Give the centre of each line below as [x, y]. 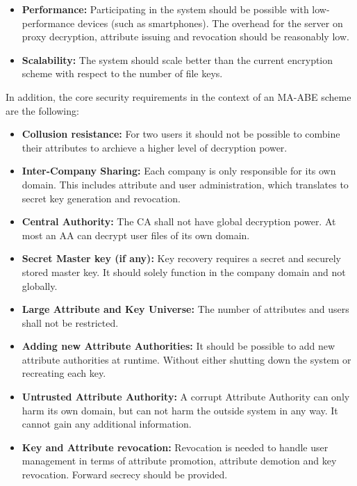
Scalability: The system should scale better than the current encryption [177, 59]
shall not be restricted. [70, 322]
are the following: [42, 110]
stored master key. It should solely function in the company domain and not [184, 272]
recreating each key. [64, 373]
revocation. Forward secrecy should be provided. [125, 475]
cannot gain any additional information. [107, 424]
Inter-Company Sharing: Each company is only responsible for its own [179, 171]
